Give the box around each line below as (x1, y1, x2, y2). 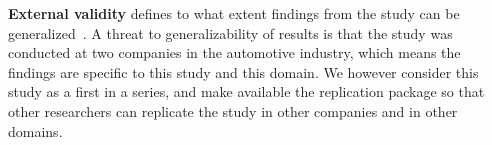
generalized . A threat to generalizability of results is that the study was (8, 22, 453, 43)
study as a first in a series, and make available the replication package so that (8, 81, 485, 102)
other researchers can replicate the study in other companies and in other (8, 100, 458, 121)
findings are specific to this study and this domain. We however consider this (8, 61, 479, 82)
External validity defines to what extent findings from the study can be (8, 3, 460, 23)
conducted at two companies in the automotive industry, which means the (8, 42, 461, 63)
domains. (8, 120, 63, 141)
